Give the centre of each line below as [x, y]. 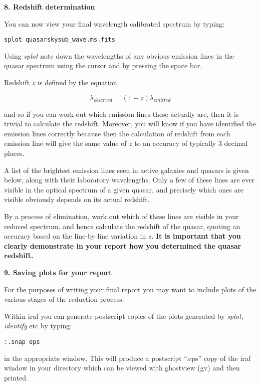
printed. [16, 377]
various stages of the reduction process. [64, 299]
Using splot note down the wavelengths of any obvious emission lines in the [119, 55]
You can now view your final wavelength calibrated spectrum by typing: [114, 23]
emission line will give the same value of [65, 143]
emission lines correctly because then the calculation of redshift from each [117, 133]
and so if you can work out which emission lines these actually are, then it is [121, 114]
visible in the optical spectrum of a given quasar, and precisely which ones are [124, 189]
